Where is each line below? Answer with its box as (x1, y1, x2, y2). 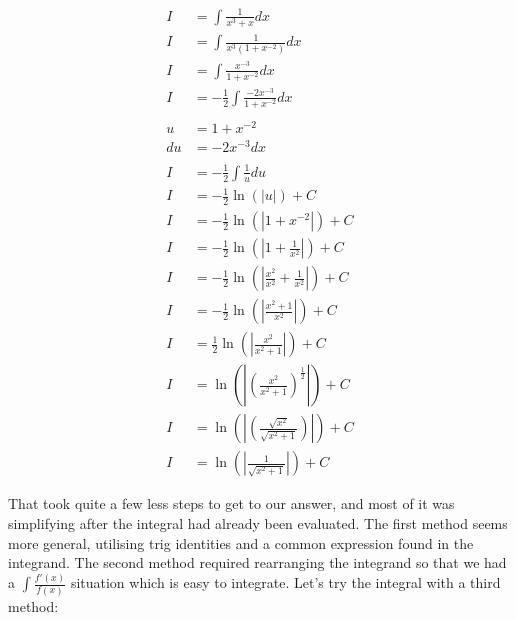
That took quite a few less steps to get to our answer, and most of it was (8, 493, 455, 514)
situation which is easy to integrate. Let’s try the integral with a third (70, 572, 501, 593)
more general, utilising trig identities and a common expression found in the (8, 532, 474, 553)
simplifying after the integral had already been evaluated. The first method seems (8, 513, 508, 534)
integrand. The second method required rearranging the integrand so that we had (8, 552, 507, 573)
